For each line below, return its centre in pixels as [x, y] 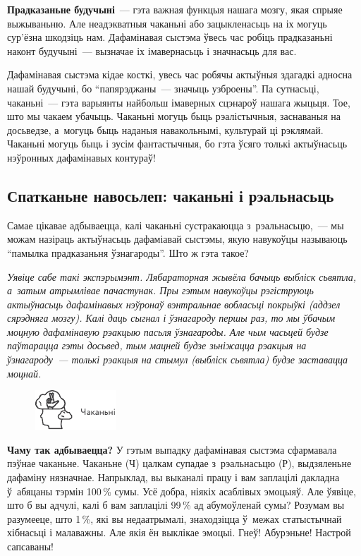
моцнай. [24, 373]
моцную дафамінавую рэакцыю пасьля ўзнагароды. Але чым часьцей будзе [168, 331]
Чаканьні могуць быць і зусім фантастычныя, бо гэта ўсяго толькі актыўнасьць [177, 144]
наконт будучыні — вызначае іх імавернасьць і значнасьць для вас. [152, 50]
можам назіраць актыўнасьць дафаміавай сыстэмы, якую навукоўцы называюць [177, 239]
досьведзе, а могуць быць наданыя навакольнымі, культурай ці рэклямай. [165, 129]
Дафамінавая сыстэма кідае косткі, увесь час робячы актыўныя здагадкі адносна [180, 74]
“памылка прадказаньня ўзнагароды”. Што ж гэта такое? [128, 252]
